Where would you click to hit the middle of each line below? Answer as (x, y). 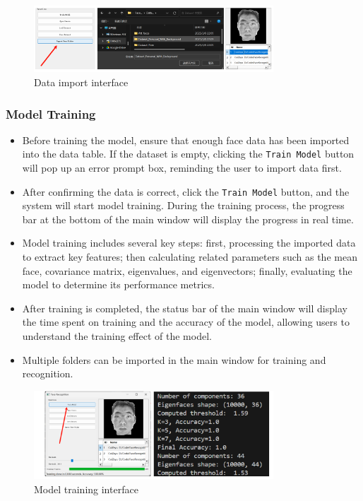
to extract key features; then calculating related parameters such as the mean (190, 257)
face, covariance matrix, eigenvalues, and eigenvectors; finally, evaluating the (187, 270)
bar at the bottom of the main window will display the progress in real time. (188, 219)
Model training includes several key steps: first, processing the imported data (189, 243)
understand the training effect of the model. (117, 336)
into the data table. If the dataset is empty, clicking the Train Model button (188, 154)
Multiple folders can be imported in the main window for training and (174, 359)
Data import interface (81, 82)
